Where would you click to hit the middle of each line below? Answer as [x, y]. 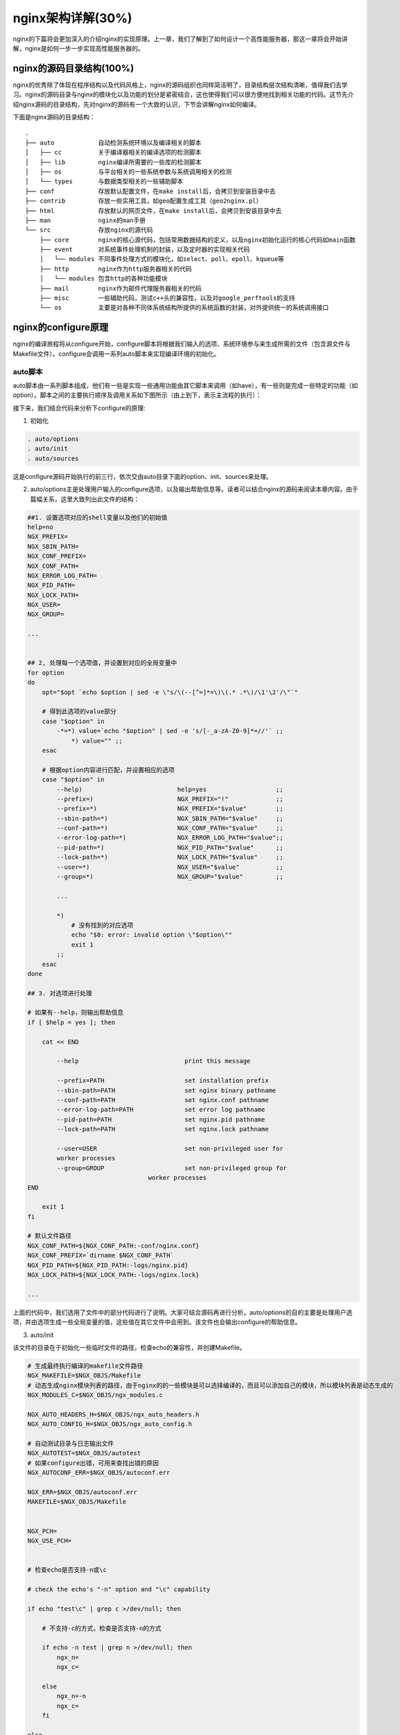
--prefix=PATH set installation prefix [163, 1081]
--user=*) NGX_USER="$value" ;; [170, 867]
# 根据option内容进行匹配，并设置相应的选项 [108, 770]
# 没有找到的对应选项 [102, 925]
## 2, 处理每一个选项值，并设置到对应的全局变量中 [102, 663]
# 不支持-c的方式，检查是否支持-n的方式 [102, 1628]
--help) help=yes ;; [170, 789]
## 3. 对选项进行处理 [60, 993]
